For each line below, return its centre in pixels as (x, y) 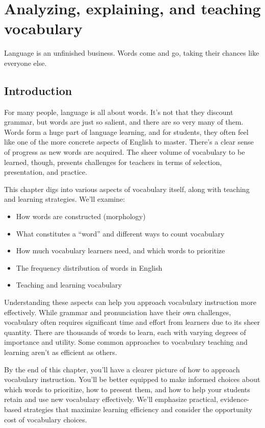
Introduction (38, 90)
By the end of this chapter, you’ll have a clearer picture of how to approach (122, 369)
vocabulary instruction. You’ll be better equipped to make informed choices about (132, 379)
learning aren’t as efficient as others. (61, 352)
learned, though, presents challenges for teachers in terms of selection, (113, 162)
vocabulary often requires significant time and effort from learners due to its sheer (132, 322)
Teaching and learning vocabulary (69, 285)
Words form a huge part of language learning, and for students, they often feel (126, 132)
